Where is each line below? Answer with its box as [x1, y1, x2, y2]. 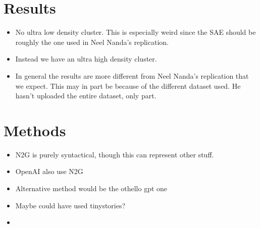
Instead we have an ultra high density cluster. [15, 53, 157, 64]
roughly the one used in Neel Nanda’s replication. [15, 36, 169, 47]
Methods [4, 120, 66, 140]
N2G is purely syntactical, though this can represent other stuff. [15, 149, 214, 159]
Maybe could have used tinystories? [15, 200, 126, 210]
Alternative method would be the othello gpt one [15, 183, 168, 193]
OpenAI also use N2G [15, 166, 83, 177]
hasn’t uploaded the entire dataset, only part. [15, 90, 157, 101]
